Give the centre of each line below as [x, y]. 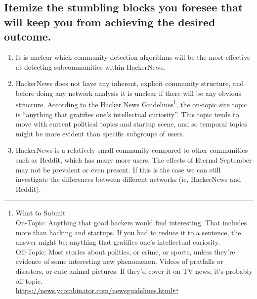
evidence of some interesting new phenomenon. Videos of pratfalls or [119, 261]
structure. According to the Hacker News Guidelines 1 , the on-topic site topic [131, 104]
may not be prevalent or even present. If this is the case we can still [118, 169]
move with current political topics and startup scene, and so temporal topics [131, 124]
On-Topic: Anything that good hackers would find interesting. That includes [131, 222]
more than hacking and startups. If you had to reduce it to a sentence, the [128, 232]
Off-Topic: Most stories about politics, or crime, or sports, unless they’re [125, 251]
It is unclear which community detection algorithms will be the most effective [133, 57]
